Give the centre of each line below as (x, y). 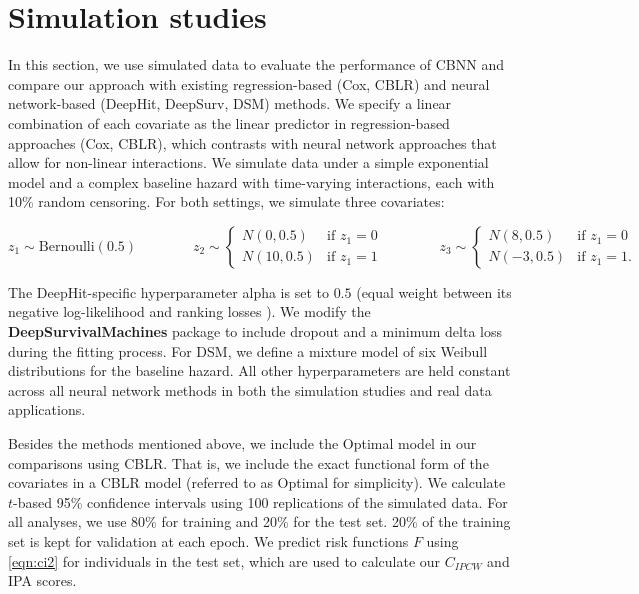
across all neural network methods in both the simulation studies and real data (250, 389)
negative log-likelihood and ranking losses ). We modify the (189, 311)
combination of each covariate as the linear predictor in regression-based (229, 122)
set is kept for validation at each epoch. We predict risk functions (208, 541)
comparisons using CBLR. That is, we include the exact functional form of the (248, 462)
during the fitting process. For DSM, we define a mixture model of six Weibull (248, 350)
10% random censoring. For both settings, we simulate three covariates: (226, 201)
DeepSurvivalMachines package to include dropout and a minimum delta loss (255, 331)
